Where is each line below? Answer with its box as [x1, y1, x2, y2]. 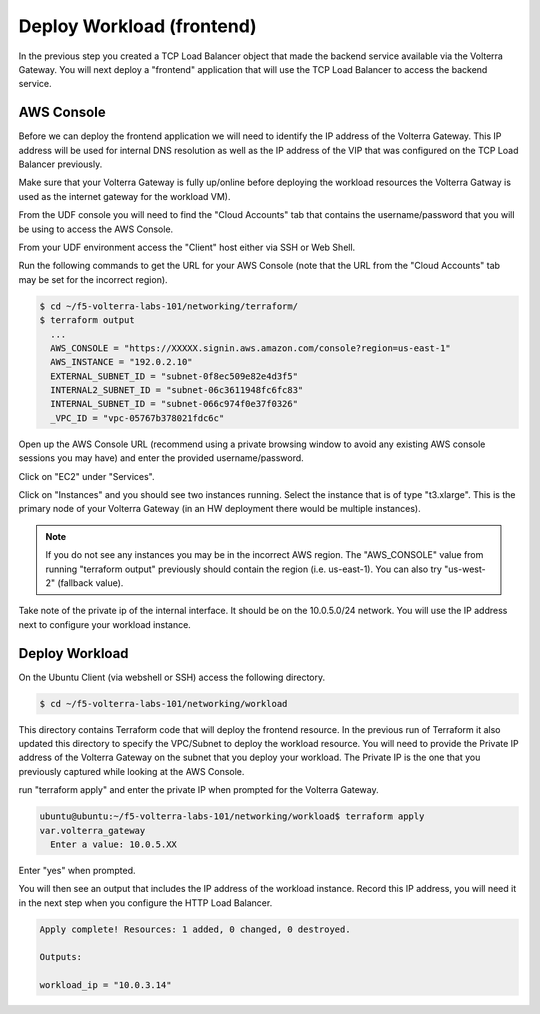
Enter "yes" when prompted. [18, 864, 136, 876]
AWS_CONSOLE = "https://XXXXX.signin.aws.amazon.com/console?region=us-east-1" [50, 342, 452, 354]
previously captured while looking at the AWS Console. [18, 765, 245, 777]
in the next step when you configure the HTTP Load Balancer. [18, 896, 273, 909]
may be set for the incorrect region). [18, 273, 169, 285]
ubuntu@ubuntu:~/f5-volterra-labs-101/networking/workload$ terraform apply [39, 811, 425, 822]
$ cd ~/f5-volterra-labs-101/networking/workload [39, 698, 288, 709]
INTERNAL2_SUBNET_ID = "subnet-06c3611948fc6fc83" [50, 385, 304, 396]
